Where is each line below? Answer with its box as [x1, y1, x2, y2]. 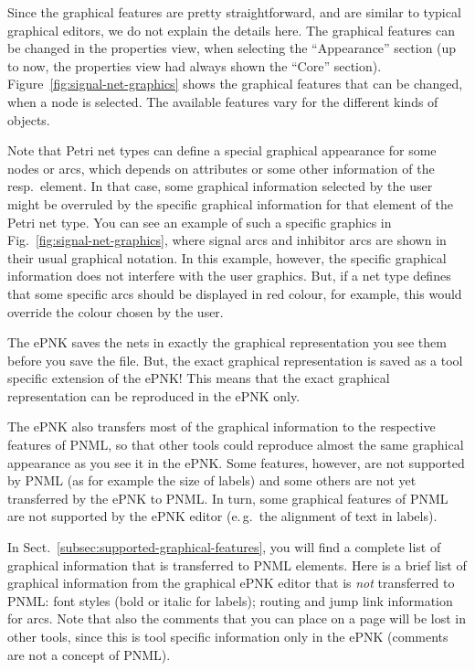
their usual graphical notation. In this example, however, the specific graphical [7, 248, 447, 267]
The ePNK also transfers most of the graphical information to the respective [7, 417, 436, 436]
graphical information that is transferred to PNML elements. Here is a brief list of [7, 555, 467, 574]
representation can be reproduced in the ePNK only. [7, 386, 301, 405]
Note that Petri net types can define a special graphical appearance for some [7, 141, 437, 160]
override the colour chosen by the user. [7, 302, 224, 321]
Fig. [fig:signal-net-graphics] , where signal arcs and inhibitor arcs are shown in [7, 230, 447, 250]
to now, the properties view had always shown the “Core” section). [7, 56, 382, 75]
